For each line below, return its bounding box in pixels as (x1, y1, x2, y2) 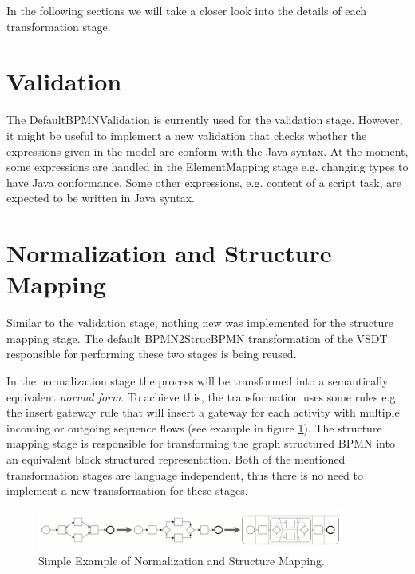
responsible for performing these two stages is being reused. (6, 345, 297, 362)
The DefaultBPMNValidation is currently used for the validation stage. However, (6, 111, 403, 128)
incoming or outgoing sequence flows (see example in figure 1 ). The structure (6, 419, 382, 436)
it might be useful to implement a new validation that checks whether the (6, 126, 367, 143)
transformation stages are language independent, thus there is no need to (6, 466, 363, 483)
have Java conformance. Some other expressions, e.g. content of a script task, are (6, 173, 401, 190)
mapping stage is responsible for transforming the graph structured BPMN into (6, 435, 395, 452)
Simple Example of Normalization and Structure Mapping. (38, 552, 325, 569)
